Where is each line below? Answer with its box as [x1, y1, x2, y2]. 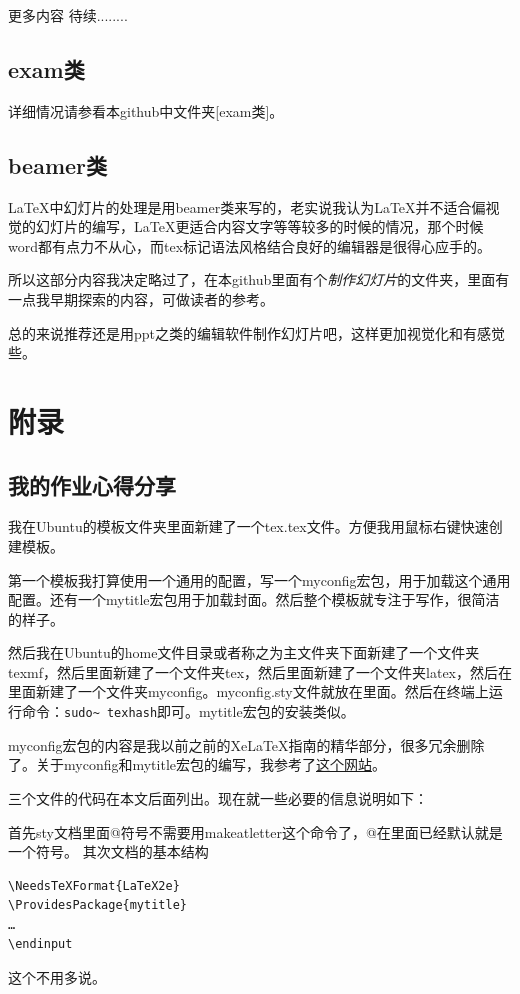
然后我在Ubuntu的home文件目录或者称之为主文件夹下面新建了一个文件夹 [8, 642, 480, 663]
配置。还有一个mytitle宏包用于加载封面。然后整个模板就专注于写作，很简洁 [8, 589, 500, 610]
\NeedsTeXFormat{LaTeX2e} [8, 878, 180, 893]
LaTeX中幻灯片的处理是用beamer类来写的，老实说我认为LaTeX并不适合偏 [8, 196, 486, 217]
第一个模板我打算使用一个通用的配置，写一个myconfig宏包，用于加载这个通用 [8, 569, 511, 590]
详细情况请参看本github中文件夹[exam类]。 [8, 100, 284, 121]
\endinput [8, 937, 73, 952]
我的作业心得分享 [8, 469, 176, 500]
